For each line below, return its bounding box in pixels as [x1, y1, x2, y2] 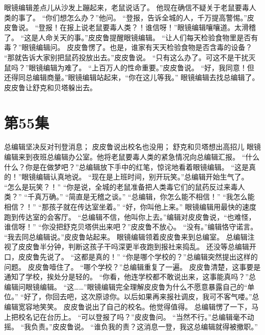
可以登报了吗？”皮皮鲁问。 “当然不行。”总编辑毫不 [81, 311, 247, 322]
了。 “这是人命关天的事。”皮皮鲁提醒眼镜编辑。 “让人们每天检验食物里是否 [4, 32, 251, 42]
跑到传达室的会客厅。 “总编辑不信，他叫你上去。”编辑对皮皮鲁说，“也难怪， [4, 211, 256, 222]
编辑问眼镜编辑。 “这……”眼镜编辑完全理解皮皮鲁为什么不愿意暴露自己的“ [4, 281, 248, 292]
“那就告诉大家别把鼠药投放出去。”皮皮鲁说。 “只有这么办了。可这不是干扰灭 [4, 51, 256, 62]
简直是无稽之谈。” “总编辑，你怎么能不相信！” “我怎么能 [68, 191, 255, 202]
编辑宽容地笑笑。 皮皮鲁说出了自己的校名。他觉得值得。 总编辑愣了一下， [4, 301, 252, 312]
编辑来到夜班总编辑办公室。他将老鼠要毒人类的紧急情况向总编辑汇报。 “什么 [4, 151, 260, 162]
